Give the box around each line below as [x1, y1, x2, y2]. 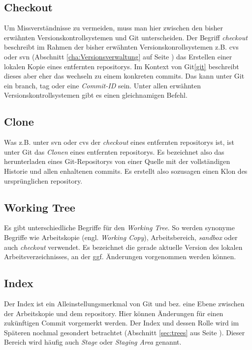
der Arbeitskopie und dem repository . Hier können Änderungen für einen [4, 308, 223, 318]
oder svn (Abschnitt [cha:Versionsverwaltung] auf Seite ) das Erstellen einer [4, 51, 232, 61]
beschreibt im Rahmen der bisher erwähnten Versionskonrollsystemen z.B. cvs [4, 42, 239, 52]
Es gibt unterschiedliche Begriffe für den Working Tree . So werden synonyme [4, 222, 235, 233]
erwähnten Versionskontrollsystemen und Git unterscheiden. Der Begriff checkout [4, 32, 248, 42]
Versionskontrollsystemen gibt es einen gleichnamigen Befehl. [4, 90, 188, 100]
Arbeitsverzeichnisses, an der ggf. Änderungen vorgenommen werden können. [4, 251, 236, 262]
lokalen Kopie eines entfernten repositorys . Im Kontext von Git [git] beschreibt [4, 61, 239, 71]
